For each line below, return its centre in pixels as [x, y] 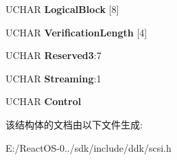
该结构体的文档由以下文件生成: [74, 124]
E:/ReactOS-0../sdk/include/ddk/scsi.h [88, 147]
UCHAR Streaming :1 [54, 78]
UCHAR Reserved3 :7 [54, 55]
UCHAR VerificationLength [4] [76, 32]
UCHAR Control [44, 101]
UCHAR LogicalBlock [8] [62, 9]
